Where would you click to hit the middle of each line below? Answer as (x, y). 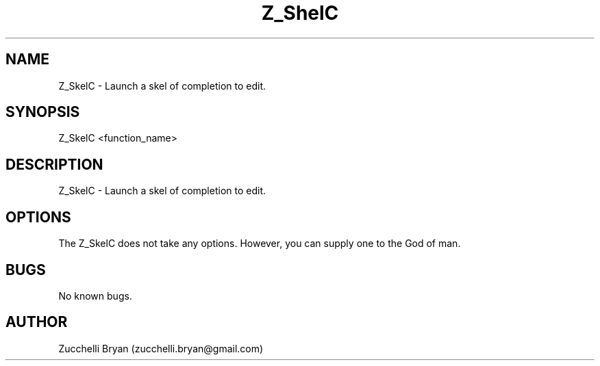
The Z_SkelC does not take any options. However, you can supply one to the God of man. (260, 244)
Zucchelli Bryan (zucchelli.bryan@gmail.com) (161, 348)
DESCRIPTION (54, 164)
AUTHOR (37, 322)
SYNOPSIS (43, 112)
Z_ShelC (300, 13)
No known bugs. (95, 296)
